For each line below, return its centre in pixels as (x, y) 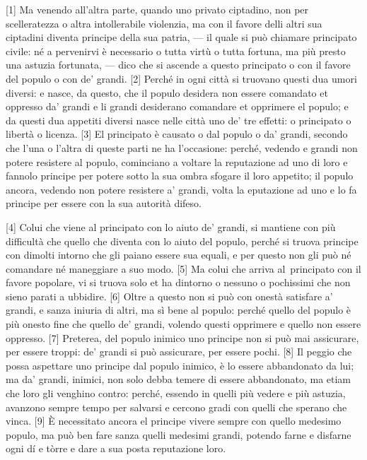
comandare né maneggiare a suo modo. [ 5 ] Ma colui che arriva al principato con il (183, 268)
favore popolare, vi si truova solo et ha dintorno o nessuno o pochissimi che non (178, 282)
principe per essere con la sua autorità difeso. (104, 203)
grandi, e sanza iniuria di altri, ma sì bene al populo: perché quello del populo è (179, 310)
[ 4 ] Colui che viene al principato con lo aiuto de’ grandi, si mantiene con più (171, 226)
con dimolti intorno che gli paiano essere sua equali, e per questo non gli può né (179, 255)
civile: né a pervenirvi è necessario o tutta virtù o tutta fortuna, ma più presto (176, 51)
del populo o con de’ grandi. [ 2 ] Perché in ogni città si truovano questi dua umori (181, 78)
